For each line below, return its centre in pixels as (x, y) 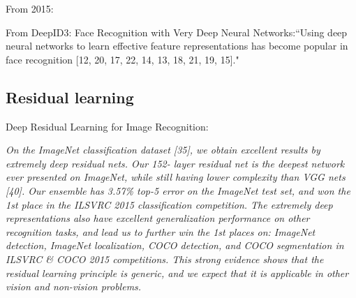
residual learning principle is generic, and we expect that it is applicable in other (177, 273)
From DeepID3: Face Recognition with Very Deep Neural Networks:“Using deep (177, 32)
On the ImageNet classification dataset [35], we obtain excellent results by (163, 150)
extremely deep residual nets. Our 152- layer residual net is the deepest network (175, 163)
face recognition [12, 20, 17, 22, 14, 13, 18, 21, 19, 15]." (123, 59)
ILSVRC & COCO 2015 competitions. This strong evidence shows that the (165, 259)
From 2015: (30, 8)
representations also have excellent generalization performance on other (158, 218)
